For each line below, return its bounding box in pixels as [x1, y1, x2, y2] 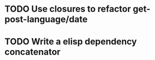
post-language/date [4, 14, 88, 25]
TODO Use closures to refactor [4, 3, 131, 15]
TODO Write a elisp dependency [4, 36, 137, 47]
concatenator [4, 46, 60, 58]
